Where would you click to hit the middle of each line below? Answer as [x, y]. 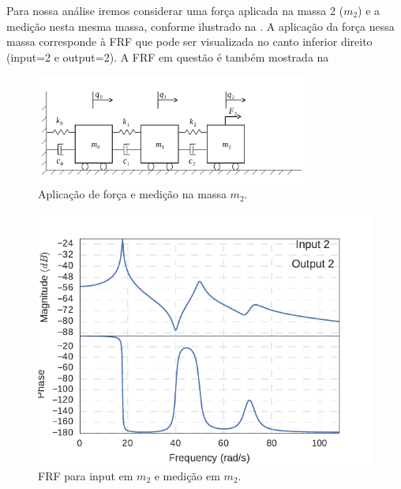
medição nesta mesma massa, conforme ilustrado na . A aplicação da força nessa [200, 26]
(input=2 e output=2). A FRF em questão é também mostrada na [168, 56]
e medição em [187, 475]
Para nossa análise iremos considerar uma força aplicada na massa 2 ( [175, 10]
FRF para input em [86, 475]
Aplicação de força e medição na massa [132, 194]
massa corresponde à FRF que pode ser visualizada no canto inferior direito [189, 41]
